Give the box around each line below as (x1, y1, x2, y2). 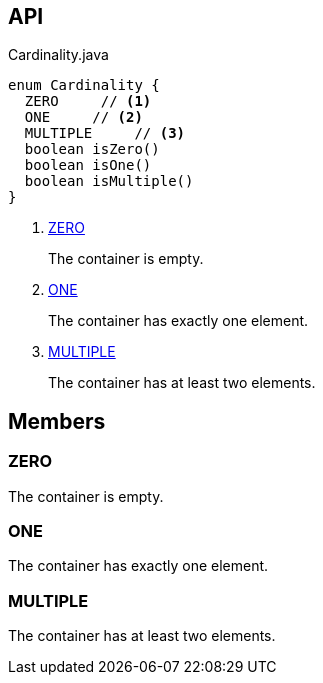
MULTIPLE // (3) (24, 125, 186, 142)
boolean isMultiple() (24, 173, 194, 190)
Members (8, 408, 106, 434)
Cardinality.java (8, 46, 109, 64)
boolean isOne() (24, 157, 152, 174)
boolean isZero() (24, 141, 160, 158)
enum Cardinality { (8, 77, 160, 94)
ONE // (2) (24, 109, 143, 126)
